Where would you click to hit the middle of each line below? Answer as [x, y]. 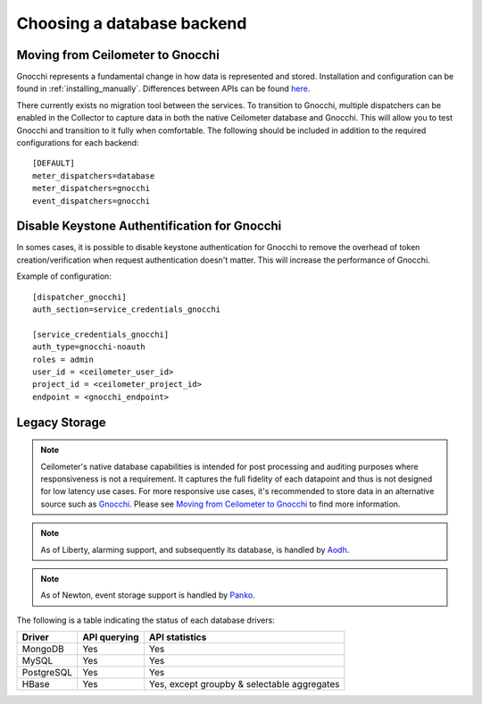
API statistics [178, 637]
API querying [110, 637]
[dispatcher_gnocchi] [79, 297]
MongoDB [43, 650]
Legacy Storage [61, 422]
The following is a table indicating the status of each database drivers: [146, 620]
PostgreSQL [47, 673]
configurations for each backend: [78, 143]
